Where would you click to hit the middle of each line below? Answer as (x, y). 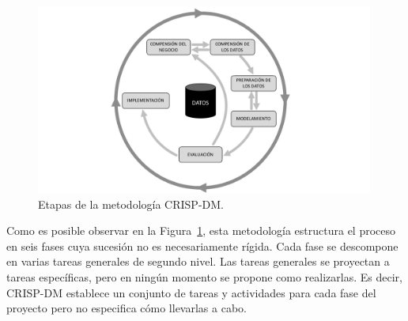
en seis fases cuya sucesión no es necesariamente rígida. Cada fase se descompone (202, 245)
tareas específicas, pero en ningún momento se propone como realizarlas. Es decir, (204, 277)
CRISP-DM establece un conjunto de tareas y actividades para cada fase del (191, 292)
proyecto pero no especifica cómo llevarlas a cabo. (127, 308)
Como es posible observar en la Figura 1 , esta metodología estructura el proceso (201, 230)
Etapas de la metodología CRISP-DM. (131, 204)
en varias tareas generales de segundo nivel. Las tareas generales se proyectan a (198, 261)
